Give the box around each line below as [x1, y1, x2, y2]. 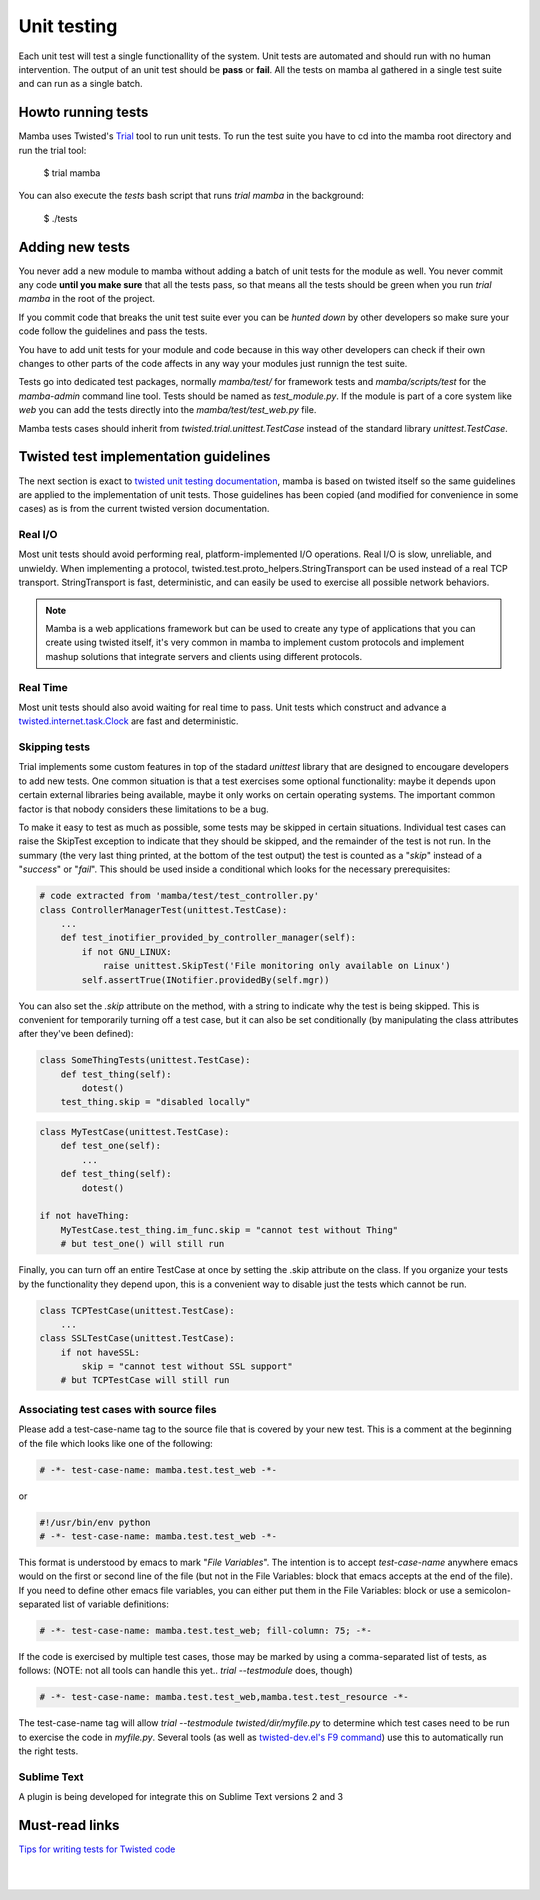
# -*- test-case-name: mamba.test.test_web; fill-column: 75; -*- [39, 1625, 372, 1637]
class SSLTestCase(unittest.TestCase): [39, 1333, 235, 1344]
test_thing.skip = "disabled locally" [60, 1096, 251, 1108]
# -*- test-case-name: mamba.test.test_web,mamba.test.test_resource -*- [39, 1691, 409, 1703]
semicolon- [464, 1584, 512, 1596]
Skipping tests [18, 740, 90, 754]
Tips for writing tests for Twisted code [18, 1843, 176, 1855]
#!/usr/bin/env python [39, 1516, 151, 1528]
